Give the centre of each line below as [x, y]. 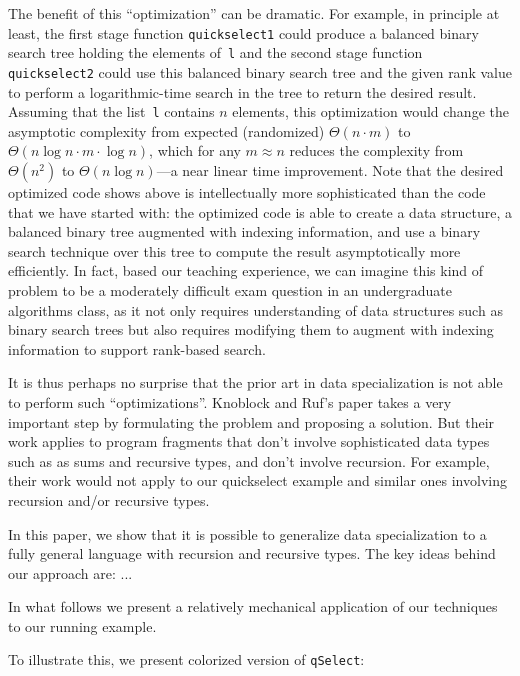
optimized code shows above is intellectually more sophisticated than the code [247, 192]
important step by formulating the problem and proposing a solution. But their [251, 421]
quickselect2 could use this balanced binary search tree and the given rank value [260, 71]
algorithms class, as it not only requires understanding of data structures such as [255, 309]
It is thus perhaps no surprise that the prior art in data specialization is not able [255, 382]
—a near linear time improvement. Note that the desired [330, 170]
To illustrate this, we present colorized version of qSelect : [186, 659]
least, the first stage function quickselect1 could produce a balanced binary [243, 32]
